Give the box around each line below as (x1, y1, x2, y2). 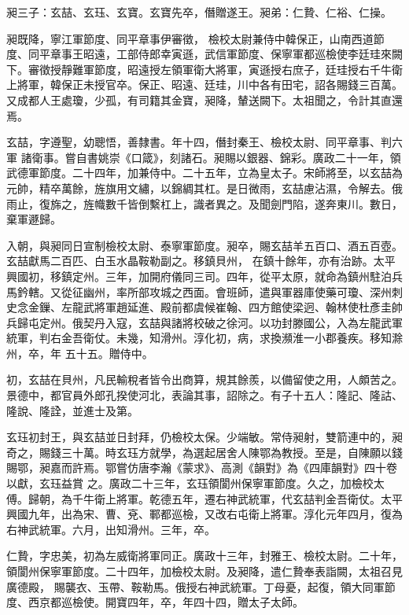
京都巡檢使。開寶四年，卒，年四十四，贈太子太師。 (39, 594, 304, 610)
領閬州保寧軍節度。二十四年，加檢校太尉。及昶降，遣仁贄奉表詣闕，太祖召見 (6, 563, 403, 579)
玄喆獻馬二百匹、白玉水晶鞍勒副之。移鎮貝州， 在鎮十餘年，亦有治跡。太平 (6, 252, 396, 269)
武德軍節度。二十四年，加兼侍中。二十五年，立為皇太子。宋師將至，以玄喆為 (6, 164, 403, 181)
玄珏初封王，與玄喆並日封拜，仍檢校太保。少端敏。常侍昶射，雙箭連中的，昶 (6, 429, 403, 445)
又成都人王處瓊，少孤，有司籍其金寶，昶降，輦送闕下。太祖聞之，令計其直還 (6, 91, 403, 108)
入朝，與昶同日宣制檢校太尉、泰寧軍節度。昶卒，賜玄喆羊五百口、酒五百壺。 (6, 237, 403, 253)
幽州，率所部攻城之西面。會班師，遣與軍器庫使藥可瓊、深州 (83, 283, 392, 300)
